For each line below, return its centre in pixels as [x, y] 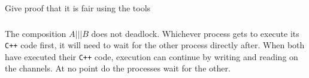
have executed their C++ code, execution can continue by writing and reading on [152, 56]
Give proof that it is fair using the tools [78, 8]
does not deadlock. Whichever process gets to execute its [195, 33]
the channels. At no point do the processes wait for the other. [118, 68]
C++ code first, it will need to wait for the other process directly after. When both [155, 45]
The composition [36, 33]
